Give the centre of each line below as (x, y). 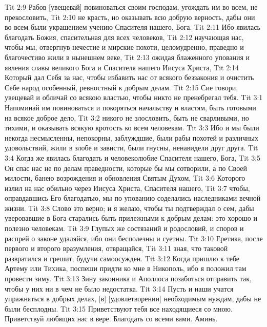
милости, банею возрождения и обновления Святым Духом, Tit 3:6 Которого (125, 178)
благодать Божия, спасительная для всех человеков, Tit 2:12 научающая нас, (124, 37)
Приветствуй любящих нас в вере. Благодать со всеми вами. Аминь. (111, 319)
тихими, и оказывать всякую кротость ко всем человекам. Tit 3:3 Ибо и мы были (132, 128)
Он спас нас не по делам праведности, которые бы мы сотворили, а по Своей (126, 168)
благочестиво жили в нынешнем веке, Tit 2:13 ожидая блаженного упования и (127, 57)
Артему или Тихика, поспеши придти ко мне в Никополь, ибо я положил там (126, 268)
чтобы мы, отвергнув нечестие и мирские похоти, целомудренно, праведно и (124, 47)
